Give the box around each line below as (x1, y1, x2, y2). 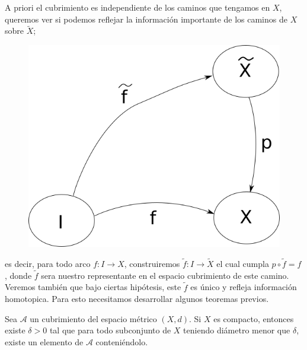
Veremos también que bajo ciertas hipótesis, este (5, 281, 181, 293)
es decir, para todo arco (5, 257, 91, 269)
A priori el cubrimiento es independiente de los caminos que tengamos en (5, 1, 270, 13)
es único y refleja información (190, 281, 297, 293)
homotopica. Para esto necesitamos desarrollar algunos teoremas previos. (5, 292, 269, 305)
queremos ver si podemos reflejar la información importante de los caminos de (5, 12, 287, 25)
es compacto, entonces (213, 312, 294, 324)
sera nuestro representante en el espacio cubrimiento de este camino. (41, 269, 289, 281)
